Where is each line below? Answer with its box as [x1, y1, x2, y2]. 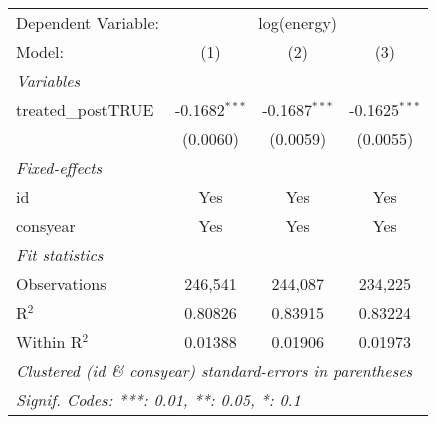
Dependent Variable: [16, 11, 159, 34]
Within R [16, 330, 83, 353]
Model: [16, 40, 65, 63]
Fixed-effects [16, 156, 103, 179]
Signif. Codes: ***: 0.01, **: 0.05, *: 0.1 [16, 388, 301, 411]
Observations [16, 272, 107, 295]
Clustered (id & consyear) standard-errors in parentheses [16, 359, 413, 382]
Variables [16, 69, 81, 92]
